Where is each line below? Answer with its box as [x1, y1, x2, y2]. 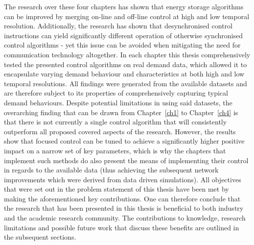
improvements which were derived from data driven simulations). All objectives [4, 174, 241, 184]
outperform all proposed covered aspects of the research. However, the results [4, 126, 236, 136]
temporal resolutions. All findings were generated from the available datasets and [4, 78, 247, 88]
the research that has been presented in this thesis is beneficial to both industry [4, 203, 244, 213]
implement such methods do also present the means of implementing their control [4, 155, 249, 165]
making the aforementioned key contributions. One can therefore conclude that [4, 193, 241, 203]
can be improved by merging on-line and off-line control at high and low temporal [4, 11, 250, 21]
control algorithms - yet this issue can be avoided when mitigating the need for [4, 40, 241, 50]
